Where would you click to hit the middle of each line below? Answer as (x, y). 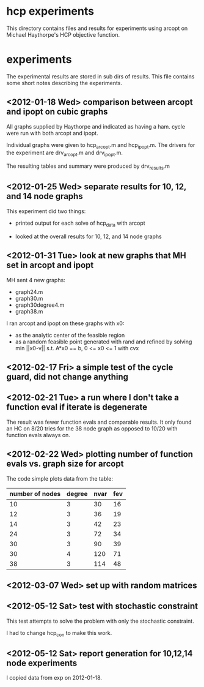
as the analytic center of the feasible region (70, 335)
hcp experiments (50, 11)
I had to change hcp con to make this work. (59, 633)
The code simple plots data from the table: (60, 478)
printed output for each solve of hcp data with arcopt (80, 223)
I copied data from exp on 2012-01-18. (54, 678)
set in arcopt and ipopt (50, 265)
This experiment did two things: (46, 211)
